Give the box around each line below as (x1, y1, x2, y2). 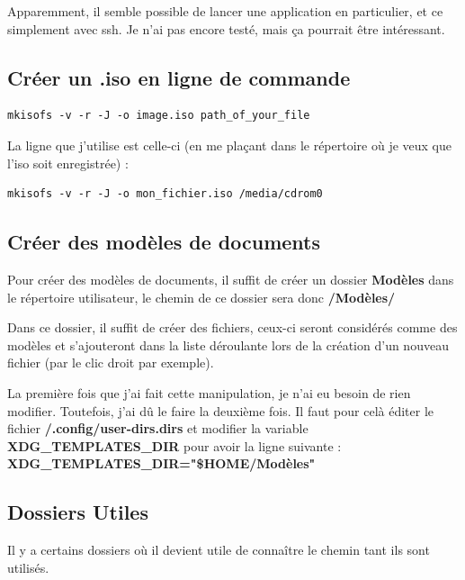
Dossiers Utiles (7, 498, 148, 526)
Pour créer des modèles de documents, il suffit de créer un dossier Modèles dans (7, 269, 454, 288)
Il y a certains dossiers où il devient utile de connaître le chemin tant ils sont (7, 540, 430, 559)
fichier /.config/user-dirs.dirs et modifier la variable (7, 419, 309, 438)
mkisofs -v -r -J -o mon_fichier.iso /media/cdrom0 (7, 187, 323, 201)
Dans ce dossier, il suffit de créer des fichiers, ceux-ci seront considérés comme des (7, 318, 458, 337)
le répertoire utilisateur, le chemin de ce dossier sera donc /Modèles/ (7, 287, 396, 306)
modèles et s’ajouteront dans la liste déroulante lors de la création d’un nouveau (7, 335, 449, 354)
